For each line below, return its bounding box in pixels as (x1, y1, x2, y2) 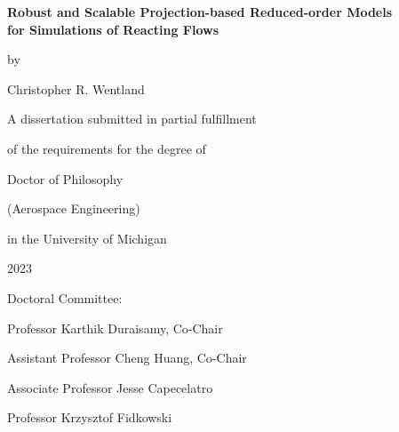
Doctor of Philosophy (7, 169, 124, 188)
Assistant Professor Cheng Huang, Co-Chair (7, 348, 247, 367)
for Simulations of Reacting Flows (7, 20, 219, 38)
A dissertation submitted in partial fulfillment (7, 109, 257, 128)
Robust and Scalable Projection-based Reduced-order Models (7, 3, 393, 20)
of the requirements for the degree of (7, 139, 206, 157)
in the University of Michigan (7, 228, 167, 247)
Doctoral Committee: (7, 288, 123, 307)
